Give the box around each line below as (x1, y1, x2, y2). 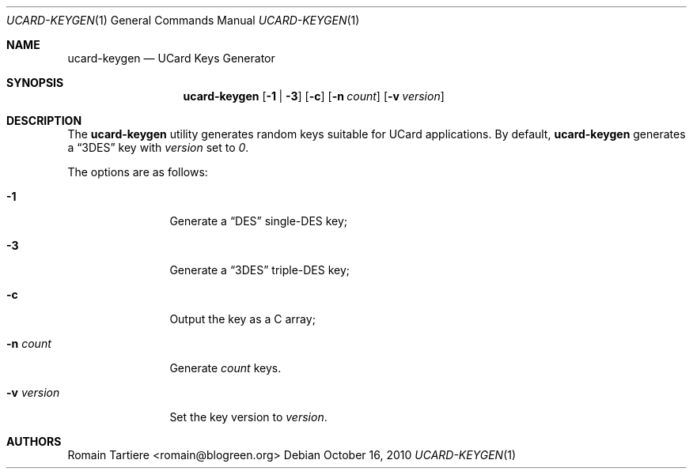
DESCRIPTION (6, 114, 82, 127)
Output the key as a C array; (169, 312, 316, 326)
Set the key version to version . (169, 410, 328, 424)
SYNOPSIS (6, 76, 64, 89)
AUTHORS (6, 435, 62, 448)
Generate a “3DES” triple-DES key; (169, 263, 350, 277)
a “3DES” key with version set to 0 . (67, 141, 249, 154)
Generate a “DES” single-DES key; (169, 214, 348, 228)
